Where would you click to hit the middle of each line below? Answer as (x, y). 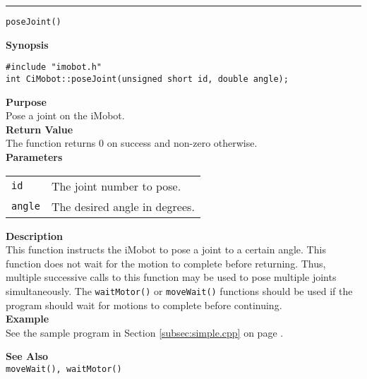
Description (35, 235)
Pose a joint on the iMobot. (65, 115)
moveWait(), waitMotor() (64, 369)
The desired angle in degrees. (123, 206)
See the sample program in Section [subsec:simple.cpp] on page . (145, 332)
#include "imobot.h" (54, 67)
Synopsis (27, 44)
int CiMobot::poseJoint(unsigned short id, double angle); (147, 79)
